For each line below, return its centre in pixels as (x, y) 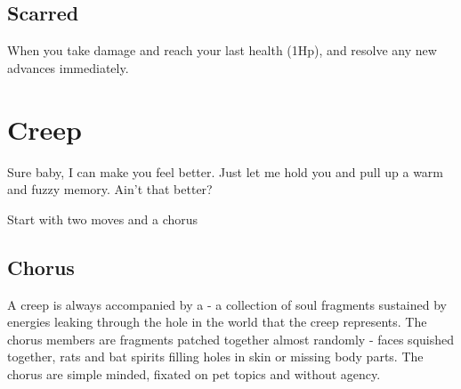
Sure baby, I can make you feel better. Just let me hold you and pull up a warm (225, 171)
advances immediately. (68, 67)
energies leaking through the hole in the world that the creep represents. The (217, 322)
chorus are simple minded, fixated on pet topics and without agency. (194, 373)
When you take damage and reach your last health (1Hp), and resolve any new (222, 50)
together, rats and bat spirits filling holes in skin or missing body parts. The (215, 357)
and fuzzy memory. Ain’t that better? (110, 189)
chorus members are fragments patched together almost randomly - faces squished (230, 339)
